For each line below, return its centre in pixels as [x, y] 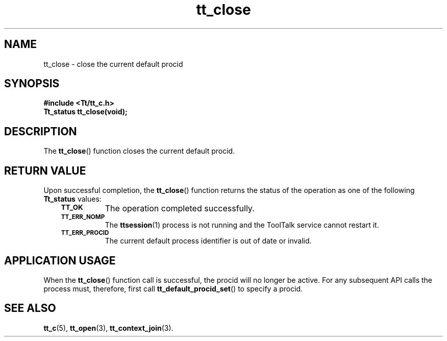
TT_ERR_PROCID [85, 233]
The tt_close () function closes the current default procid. [139, 151]
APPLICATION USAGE [60, 260]
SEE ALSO [30, 308]
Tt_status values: [72, 199]
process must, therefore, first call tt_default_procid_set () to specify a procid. [173, 288]
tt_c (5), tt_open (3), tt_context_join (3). [108, 328]
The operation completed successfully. [180, 209]
